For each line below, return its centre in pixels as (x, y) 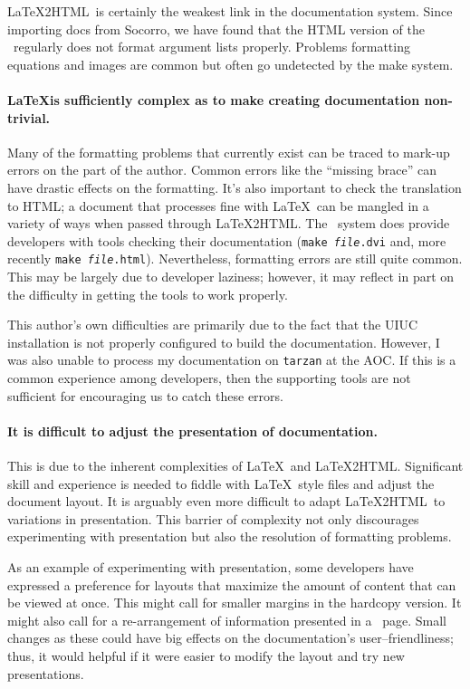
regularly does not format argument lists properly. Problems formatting (211, 47)
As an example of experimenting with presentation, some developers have (211, 567)
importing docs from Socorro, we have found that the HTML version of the (216, 29)
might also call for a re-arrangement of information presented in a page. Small (227, 620)
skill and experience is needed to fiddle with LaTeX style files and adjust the (221, 483)
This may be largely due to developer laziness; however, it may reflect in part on (231, 277)
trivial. (29, 117)
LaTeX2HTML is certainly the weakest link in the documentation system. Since (230, 11)
